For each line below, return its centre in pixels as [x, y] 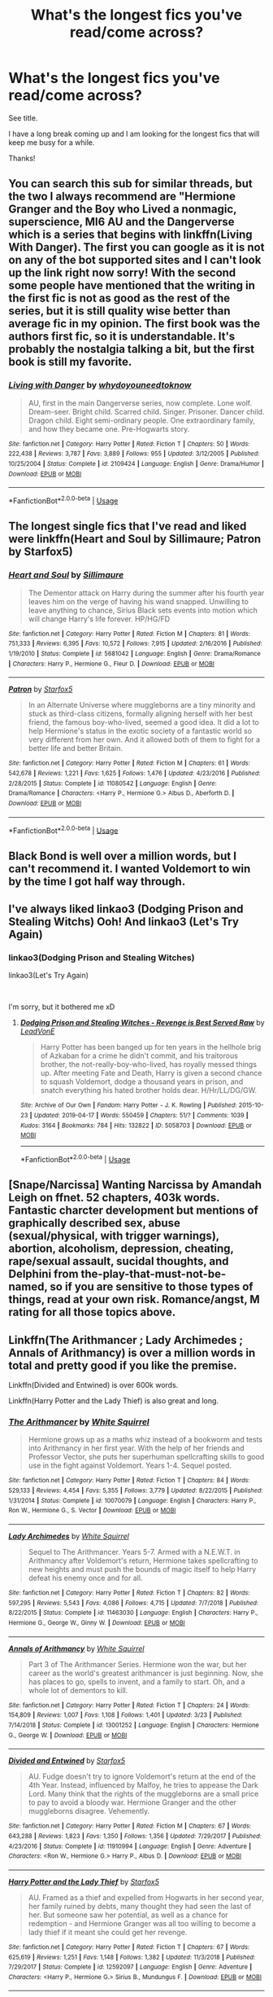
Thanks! [22, 158]
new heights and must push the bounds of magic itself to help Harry [142, 1569]
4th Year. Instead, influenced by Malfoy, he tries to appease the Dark [143, 1785]
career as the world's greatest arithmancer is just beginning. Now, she [146, 1673]
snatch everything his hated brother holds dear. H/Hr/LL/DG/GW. [149, 1091]
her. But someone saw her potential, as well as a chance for [128, 1915]
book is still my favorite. [70, 362]
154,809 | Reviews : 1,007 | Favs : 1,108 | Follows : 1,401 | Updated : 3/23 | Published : [126, 1715]
